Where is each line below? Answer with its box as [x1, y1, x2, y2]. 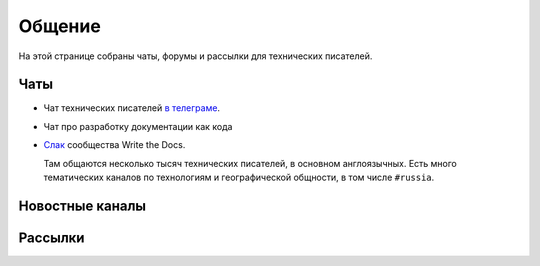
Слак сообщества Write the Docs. [43, 139, 186, 151]
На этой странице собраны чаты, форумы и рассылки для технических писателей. [18, 50, 373, 62]
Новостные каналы [18, 197, 147, 214]
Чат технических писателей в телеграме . [43, 102, 220, 114]
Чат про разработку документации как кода [43, 120, 233, 132]
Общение [18, 15, 102, 37]
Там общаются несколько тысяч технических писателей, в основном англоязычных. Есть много [43, 157, 457, 169]
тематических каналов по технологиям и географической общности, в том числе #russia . [43, 171, 435, 184]
